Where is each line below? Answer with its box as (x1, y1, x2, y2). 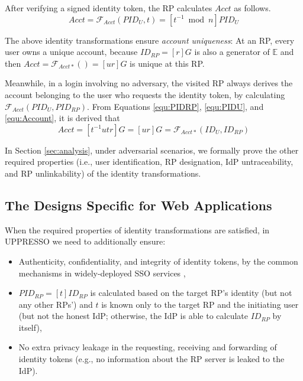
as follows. (234, 2, 271, 14)
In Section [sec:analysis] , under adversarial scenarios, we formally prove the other (5, 144, 299, 156)
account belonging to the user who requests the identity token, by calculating (5, 88, 285, 100)
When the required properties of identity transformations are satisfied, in (5, 223, 270, 236)
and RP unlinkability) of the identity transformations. (5, 167, 201, 179)
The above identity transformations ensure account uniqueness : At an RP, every (5, 34, 295, 46)
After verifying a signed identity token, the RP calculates (5, 2, 212, 14)
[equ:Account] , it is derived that (5, 112, 120, 124)
